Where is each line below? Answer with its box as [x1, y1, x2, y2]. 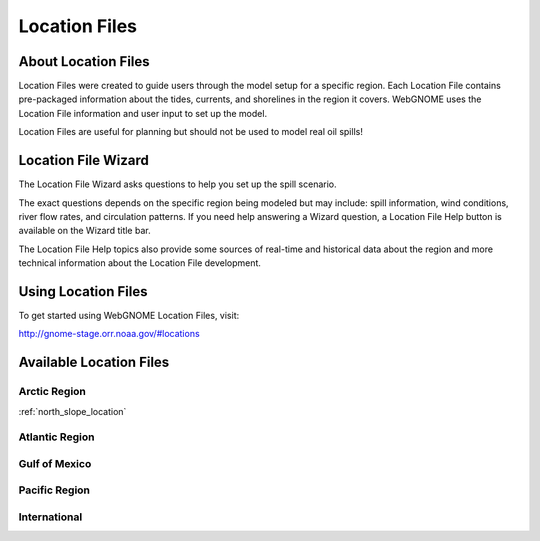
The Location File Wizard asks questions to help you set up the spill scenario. [18, 178, 337, 190]
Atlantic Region [18, 430, 95, 444]
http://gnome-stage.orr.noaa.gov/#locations [18, 328, 200, 340]
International [18, 510, 83, 524]
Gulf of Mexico [18, 456, 92, 470]
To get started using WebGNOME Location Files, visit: [18, 310, 240, 321]
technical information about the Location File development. [18, 257, 262, 269]
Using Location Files [18, 283, 148, 300]
